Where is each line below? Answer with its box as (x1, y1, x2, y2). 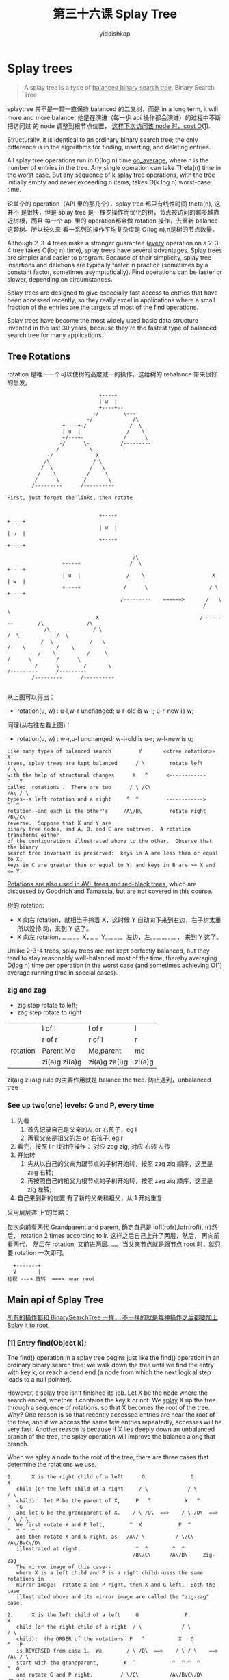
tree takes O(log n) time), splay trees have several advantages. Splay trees (12, 246, 222, 254)
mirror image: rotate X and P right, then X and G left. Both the (16, 1581, 215, 1589)
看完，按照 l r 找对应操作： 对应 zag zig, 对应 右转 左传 (16, 1143, 171, 1151)
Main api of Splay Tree (7, 1294, 104, 1306)
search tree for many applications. (7, 330, 104, 339)
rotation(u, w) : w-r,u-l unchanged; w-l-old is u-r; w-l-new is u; (16, 734, 193, 742)
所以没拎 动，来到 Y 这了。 (16, 924, 93, 932)
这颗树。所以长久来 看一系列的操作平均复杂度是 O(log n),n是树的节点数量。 (7, 225, 219, 233)
